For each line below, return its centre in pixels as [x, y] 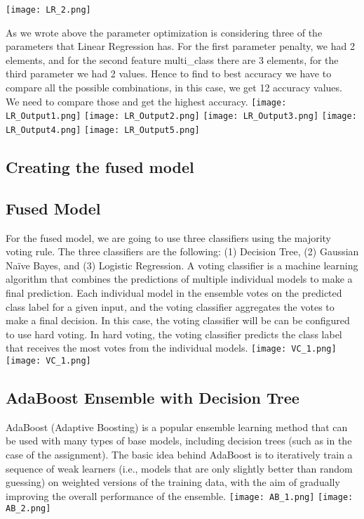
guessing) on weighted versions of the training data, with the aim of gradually [173, 482]
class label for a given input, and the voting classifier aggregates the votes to [170, 306]
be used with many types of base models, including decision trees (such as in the [179, 441]
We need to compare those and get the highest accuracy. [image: [146, 101]
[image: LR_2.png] [48, 10]
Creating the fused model [100, 166]
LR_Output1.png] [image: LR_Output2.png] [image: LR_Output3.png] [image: [181, 116]
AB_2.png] [28, 509]
